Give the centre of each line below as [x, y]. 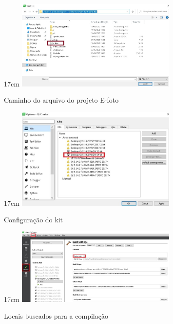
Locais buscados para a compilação [56, 315]
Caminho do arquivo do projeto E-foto [61, 100]
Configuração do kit [34, 219]
